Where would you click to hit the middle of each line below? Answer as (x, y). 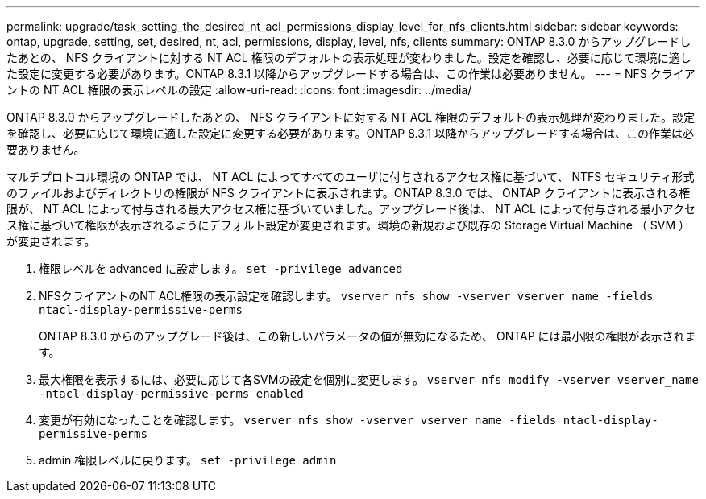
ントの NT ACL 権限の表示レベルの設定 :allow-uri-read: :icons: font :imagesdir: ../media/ (239, 90)
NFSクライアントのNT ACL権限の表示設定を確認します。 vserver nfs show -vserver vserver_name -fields (346, 296)
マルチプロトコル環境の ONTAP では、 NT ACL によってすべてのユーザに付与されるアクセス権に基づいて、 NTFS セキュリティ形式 (351, 177)
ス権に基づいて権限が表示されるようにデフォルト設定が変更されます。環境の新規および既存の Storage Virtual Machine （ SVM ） (349, 225)
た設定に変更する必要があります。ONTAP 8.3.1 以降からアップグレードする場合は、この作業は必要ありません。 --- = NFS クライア (351, 74)
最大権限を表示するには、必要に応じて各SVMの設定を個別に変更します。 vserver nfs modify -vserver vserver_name (369, 379)
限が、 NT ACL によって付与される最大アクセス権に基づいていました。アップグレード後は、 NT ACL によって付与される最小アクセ (351, 209)
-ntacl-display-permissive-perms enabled (171, 394)
